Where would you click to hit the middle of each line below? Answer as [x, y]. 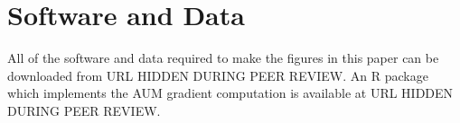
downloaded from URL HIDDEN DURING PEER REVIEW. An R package [218, 75]
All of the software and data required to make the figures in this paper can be [223, 58]
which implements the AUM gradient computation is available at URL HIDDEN [230, 93]
